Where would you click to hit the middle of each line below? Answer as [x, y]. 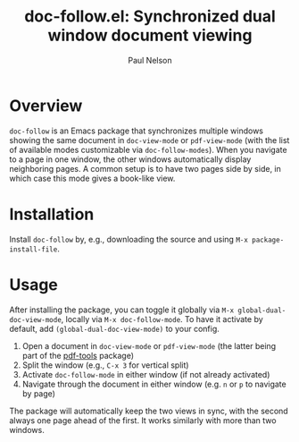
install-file [33, 249]
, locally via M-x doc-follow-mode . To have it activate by [162, 319]
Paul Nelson [150, 60]
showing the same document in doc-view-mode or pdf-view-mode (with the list [149, 140]
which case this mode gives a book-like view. [92, 178]
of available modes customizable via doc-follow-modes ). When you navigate [148, 149]
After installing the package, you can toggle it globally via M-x [122, 310]
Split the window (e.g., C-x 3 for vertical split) [105, 365]
